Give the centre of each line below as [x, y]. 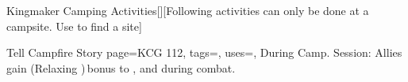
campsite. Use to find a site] [74, 26]
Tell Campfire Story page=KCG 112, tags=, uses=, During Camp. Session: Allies [204, 52]
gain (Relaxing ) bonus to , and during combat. [121, 67]
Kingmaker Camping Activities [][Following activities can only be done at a [188, 10]
